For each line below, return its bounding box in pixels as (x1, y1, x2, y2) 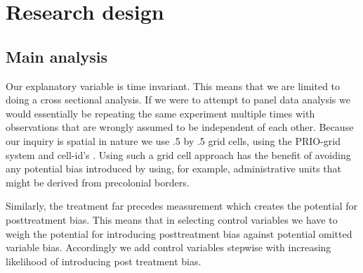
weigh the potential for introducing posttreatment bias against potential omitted (6, 226, 352, 241)
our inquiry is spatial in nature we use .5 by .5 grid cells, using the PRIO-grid (6, 133, 341, 148)
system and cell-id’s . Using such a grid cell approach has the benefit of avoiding (6, 147, 351, 162)
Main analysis (6, 45, 107, 67)
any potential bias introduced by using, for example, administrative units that (6, 161, 342, 176)
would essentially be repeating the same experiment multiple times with (6, 106, 315, 120)
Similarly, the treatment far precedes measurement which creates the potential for (6, 198, 357, 213)
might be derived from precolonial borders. (6, 174, 190, 189)
